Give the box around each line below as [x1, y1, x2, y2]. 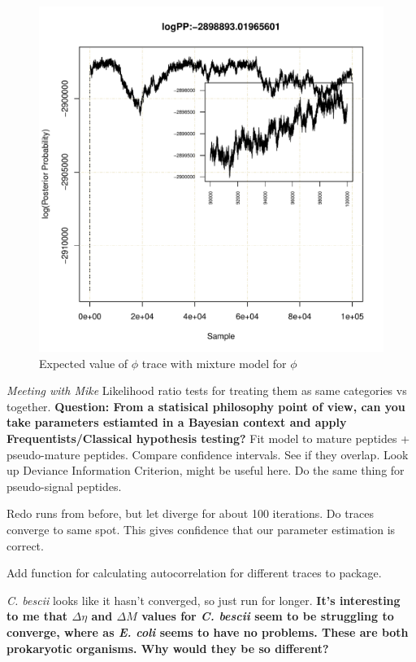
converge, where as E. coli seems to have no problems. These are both [6, 623, 409, 640]
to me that [6, 607, 68, 625]
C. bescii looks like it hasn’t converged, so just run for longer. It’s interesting [6, 591, 401, 608]
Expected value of [39, 354, 128, 371]
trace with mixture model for [141, 354, 287, 371]
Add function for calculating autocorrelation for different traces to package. [6, 564, 382, 581]
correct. [6, 537, 44, 554]
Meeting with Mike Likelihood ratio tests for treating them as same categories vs [6, 382, 407, 399]
